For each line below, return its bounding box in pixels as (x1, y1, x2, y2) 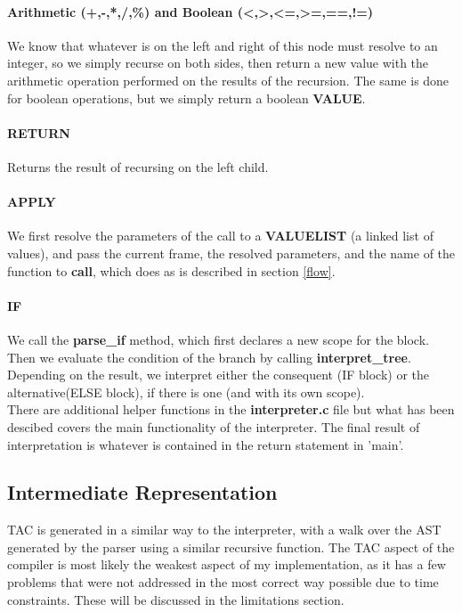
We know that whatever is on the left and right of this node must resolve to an (7, 36, 438, 54)
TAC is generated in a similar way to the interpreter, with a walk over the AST (7, 520, 442, 539)
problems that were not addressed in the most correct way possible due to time (7, 573, 439, 592)
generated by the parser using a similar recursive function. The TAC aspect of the (7, 537, 455, 556)
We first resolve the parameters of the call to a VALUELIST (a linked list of (7, 226, 434, 245)
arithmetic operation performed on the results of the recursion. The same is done (7, 70, 450, 89)
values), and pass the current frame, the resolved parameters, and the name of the (7, 243, 456, 262)
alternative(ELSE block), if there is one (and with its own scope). (7, 382, 365, 401)
